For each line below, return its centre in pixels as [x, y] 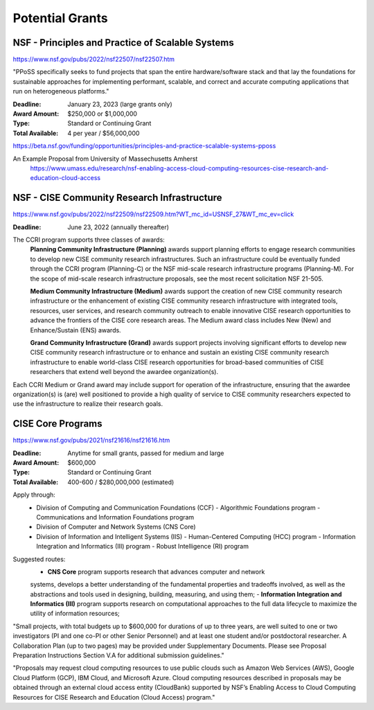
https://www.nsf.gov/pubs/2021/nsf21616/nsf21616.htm [91, 441]
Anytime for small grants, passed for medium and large [146, 453]
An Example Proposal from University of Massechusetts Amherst [105, 159]
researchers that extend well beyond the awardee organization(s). [124, 372]
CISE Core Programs [58, 424]
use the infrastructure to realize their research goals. [88, 404]
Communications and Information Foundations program [115, 517]
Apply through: [34, 495]
